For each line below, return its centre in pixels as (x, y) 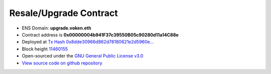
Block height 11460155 (45, 49)
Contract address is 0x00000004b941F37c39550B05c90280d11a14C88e (100, 34)
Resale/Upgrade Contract (63, 13)
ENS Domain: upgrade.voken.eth (56, 28)
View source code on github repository (62, 63)
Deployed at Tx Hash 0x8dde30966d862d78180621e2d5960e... (88, 42)
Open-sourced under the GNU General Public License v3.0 (83, 56)
